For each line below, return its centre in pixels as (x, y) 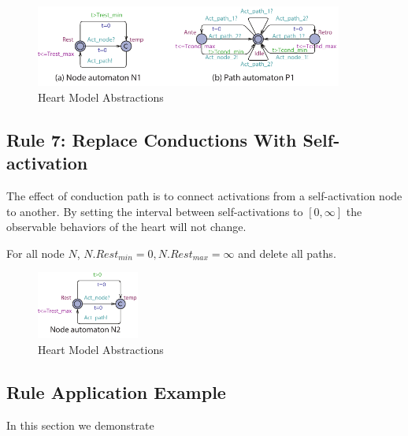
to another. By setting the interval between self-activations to (155, 211)
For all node (35, 253)
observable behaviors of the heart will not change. (126, 227)
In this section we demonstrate (80, 425)
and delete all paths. (287, 253)
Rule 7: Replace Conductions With (152, 139)
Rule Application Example (116, 391)
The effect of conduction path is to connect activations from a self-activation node (204, 195)
